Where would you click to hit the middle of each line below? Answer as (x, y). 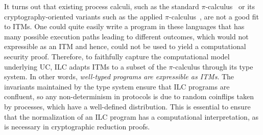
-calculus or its (230, 6)
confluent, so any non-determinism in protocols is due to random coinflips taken (129, 96)
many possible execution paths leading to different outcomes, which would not (126, 36)
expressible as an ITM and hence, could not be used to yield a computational (125, 46)
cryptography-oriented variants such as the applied (83, 16)
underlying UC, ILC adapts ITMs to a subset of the (85, 66)
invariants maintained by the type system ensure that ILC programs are (117, 86)
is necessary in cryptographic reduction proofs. (77, 127)
